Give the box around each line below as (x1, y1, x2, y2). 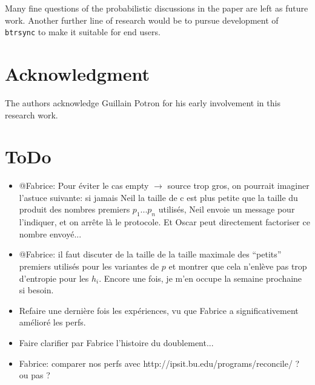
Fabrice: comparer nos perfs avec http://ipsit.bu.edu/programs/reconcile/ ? (19, 356, 300, 369)
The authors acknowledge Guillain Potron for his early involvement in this (5, 96, 280, 109)
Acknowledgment (5, 61, 150, 86)
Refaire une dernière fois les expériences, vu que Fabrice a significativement (19, 304, 299, 316)
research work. (5, 108, 58, 121)
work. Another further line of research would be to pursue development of (5, 13, 279, 26)
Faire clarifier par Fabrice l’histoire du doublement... (19, 336, 214, 349)
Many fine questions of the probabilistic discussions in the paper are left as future (5, 2, 308, 14)
